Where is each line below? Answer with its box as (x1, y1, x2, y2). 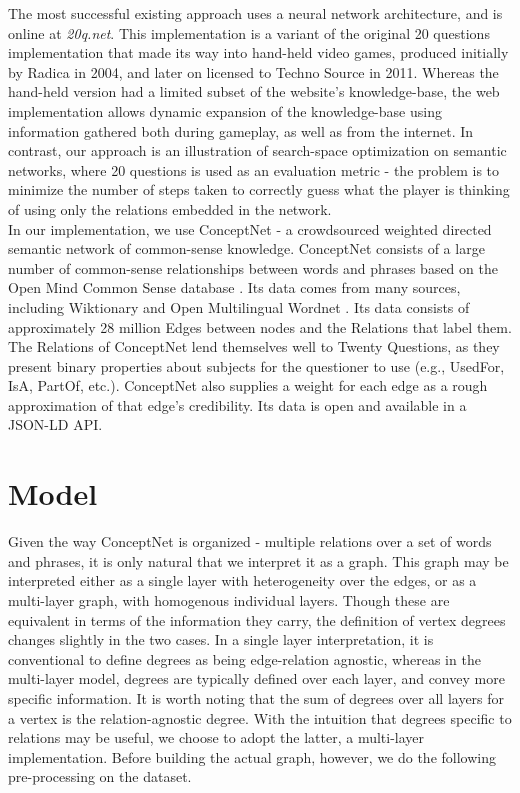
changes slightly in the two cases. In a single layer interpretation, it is (8, 629, 434, 650)
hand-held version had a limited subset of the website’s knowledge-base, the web (8, 81, 500, 102)
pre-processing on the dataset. (8, 766, 192, 787)
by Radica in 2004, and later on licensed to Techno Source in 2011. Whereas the (8, 61, 499, 82)
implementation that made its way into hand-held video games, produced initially (8, 42, 509, 63)
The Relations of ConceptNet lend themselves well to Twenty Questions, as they (8, 336, 500, 357)
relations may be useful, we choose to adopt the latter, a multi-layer (8, 727, 425, 748)
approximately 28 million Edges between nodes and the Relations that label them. (8, 316, 512, 337)
